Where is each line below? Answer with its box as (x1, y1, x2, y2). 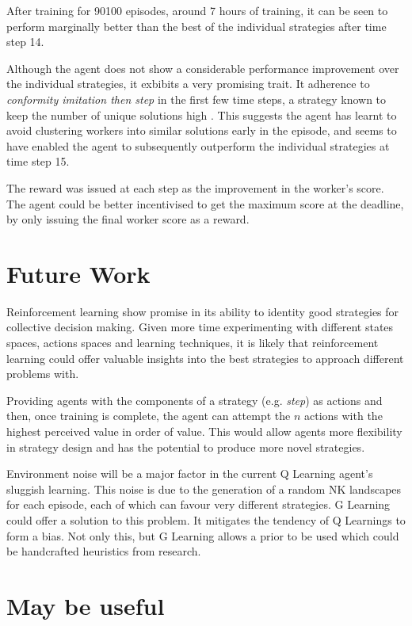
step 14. (6, 33, 44, 50)
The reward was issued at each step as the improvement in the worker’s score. (6, 179, 384, 196)
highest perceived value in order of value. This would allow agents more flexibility (6, 423, 402, 439)
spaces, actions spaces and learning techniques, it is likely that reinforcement (6, 334, 379, 351)
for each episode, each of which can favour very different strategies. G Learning (6, 496, 391, 513)
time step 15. (6, 153, 70, 170)
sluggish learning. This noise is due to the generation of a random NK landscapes (6, 480, 402, 497)
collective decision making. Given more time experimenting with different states (6, 319, 394, 335)
